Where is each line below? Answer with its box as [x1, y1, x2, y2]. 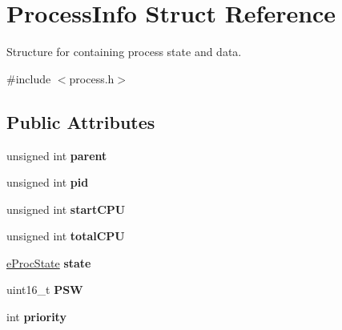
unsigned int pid [6, 174, 89, 191]
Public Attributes [6, 109, 155, 134]
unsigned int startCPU [6, 200, 126, 217]
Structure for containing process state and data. [6, 43, 242, 60]
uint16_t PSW [6, 281, 83, 298]
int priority [6, 308, 66, 325]
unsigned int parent [6, 147, 107, 163]
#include [6, 70, 51, 87]
